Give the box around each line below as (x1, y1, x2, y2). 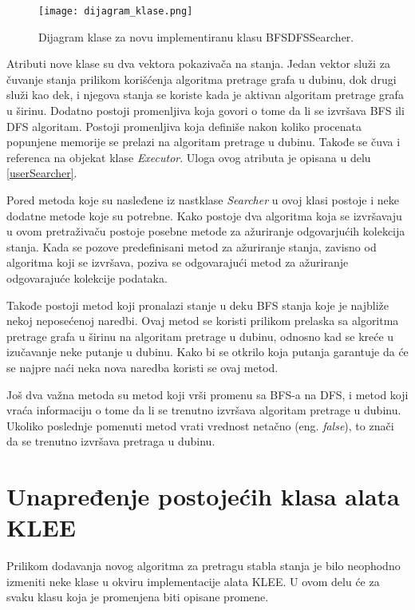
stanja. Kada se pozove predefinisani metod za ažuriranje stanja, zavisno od (6, 238, 377, 255)
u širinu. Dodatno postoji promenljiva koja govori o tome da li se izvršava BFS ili (6, 102, 405, 119)
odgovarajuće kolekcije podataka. (6, 269, 168, 286)
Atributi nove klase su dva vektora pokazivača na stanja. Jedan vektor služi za (6, 55, 390, 72)
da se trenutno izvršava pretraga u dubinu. (6, 433, 215, 450)
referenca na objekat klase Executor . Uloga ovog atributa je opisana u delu (6, 149, 371, 165)
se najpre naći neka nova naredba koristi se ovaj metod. (6, 358, 279, 375)
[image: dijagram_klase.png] (38, 6, 193, 17)
